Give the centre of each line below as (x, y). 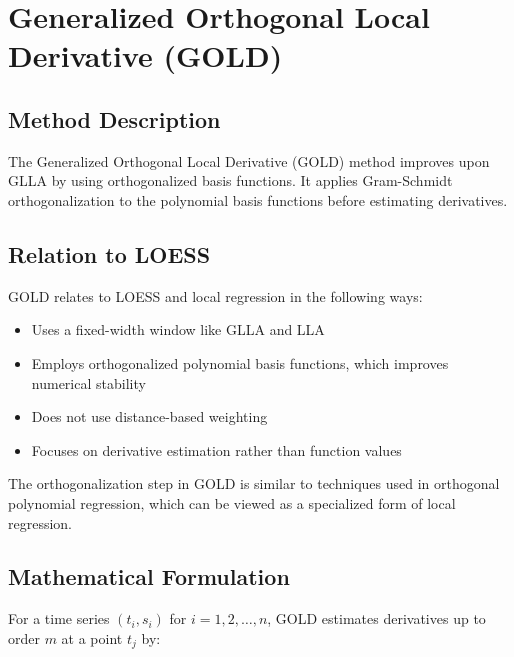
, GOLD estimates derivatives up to (376, 618)
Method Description (114, 118)
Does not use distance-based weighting (149, 416)
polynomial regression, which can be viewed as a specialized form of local (232, 502)
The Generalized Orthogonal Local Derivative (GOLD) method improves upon (249, 160)
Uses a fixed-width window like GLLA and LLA (178, 329)
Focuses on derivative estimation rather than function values (216, 449)
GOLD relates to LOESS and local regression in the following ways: (215, 295)
